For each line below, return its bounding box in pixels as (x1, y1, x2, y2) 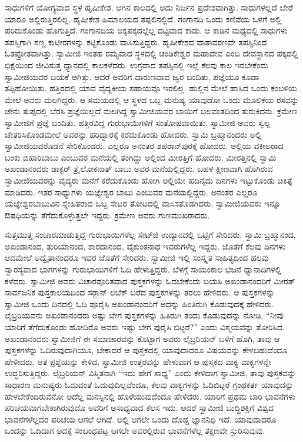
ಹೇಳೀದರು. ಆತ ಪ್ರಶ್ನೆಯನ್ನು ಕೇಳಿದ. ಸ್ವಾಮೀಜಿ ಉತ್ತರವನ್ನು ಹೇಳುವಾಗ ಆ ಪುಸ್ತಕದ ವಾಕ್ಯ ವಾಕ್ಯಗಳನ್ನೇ (5, 355, 272, 367)
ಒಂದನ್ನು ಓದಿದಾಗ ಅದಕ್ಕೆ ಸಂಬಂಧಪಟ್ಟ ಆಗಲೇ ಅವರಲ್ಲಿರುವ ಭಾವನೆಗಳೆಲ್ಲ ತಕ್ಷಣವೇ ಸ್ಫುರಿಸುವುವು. (5, 424, 265, 437)
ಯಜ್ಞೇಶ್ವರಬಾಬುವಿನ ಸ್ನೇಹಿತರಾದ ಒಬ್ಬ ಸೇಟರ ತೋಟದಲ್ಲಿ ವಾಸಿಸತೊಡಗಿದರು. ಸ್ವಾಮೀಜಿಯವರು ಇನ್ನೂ (5, 197, 281, 210)
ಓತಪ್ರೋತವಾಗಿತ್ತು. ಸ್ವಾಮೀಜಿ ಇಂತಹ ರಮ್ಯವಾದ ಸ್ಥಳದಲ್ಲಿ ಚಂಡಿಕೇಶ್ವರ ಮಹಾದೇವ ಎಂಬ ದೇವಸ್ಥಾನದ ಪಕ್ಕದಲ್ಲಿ (5, 47, 298, 59)
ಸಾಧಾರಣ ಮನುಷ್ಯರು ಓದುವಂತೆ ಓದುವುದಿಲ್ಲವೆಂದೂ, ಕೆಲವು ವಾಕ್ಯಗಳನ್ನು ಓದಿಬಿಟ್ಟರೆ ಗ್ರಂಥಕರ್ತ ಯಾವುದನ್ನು (5, 378, 294, 390)
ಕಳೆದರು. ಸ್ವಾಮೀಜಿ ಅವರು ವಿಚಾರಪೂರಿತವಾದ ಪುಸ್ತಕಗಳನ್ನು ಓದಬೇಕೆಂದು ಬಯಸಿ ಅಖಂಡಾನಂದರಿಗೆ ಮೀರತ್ (5, 274, 295, 287)
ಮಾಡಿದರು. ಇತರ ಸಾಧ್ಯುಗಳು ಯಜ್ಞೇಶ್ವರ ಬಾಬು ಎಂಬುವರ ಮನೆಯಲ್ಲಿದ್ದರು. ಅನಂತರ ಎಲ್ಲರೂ (5, 185, 258, 198)
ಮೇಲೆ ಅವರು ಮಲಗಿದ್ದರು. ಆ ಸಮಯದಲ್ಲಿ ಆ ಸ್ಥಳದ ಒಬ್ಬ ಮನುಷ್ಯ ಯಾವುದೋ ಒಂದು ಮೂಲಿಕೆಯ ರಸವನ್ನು (5, 93, 299, 105)
